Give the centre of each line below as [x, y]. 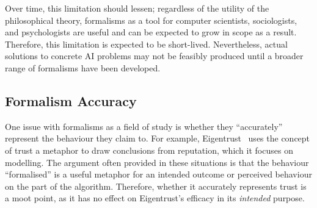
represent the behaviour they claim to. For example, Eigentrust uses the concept [158, 138]
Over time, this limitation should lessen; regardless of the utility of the [137, 8]
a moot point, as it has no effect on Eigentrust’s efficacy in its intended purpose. [155, 198]
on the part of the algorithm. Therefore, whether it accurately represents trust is [156, 186]
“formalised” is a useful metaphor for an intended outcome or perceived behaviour [158, 174]
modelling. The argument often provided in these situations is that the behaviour [157, 162]
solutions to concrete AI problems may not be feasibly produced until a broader [154, 56]
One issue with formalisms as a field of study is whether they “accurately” [144, 126]
